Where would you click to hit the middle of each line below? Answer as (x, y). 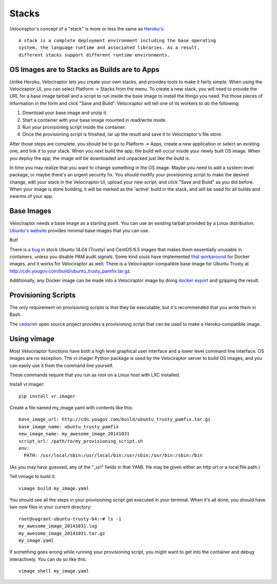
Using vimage (32, 339)
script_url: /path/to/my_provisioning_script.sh (81, 441)
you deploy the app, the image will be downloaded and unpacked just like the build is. (100, 158)
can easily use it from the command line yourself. (62, 366)
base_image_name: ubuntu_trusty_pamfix (69, 426)
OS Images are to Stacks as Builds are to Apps (84, 69)
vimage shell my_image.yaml (54, 571)
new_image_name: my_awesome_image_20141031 (74, 434)
